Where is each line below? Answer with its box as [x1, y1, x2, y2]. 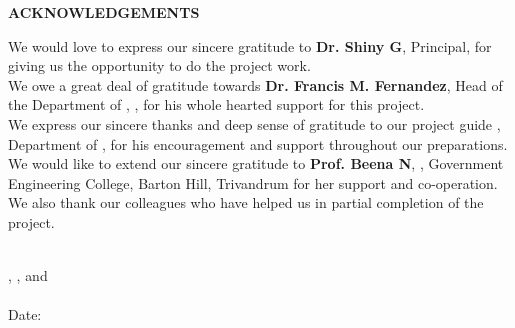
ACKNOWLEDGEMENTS [8, 2, 200, 22]
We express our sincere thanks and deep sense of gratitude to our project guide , [8, 113, 501, 134]
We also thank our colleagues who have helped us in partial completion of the [8, 192, 484, 213]
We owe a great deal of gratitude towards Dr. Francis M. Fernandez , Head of [8, 74, 503, 95]
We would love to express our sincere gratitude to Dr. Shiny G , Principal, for [8, 35, 492, 56]
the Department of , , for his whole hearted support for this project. [8, 94, 425, 115]
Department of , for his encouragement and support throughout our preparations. [8, 133, 508, 154]
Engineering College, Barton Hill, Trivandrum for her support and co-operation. [8, 172, 498, 193]
